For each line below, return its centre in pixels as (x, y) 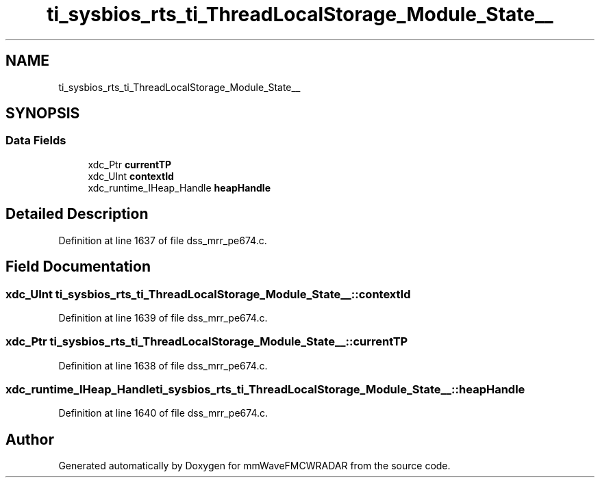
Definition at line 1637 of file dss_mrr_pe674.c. (163, 240)
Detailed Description (77, 214)
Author (30, 439)
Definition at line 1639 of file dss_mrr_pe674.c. (163, 317)
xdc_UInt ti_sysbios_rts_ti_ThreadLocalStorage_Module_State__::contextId (208, 294)
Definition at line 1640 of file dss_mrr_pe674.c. (163, 413)
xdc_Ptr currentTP (130, 164)
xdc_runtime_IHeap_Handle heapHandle (179, 187)
